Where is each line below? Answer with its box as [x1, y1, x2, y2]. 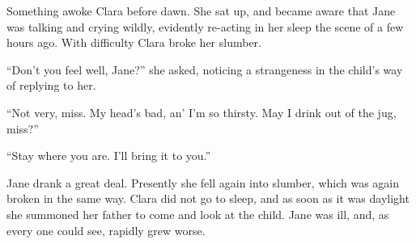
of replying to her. [6, 77, 96, 94]
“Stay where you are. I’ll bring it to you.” [6, 147, 211, 164]
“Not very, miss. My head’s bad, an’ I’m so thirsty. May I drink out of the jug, [6, 103, 397, 120]
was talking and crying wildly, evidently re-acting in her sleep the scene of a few [6, 18, 404, 35]
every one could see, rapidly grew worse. [6, 221, 206, 238]
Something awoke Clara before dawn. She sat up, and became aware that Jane [6, 2, 396, 19]
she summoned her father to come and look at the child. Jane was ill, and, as [6, 205, 389, 222]
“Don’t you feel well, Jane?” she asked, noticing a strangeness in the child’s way [6, 61, 403, 78]
